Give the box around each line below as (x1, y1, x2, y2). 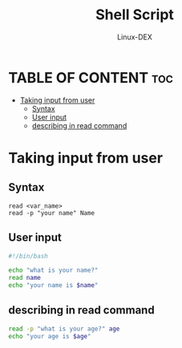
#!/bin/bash (8, 252, 48, 260)
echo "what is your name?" (8, 266, 99, 274)
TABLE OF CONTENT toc (8, 68, 174, 87)
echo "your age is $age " (8, 332, 91, 340)
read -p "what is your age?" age (8, 325, 120, 333)
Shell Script (95, 6, 175, 24)
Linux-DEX (117, 32, 152, 42)
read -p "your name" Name (8, 208, 95, 217)
